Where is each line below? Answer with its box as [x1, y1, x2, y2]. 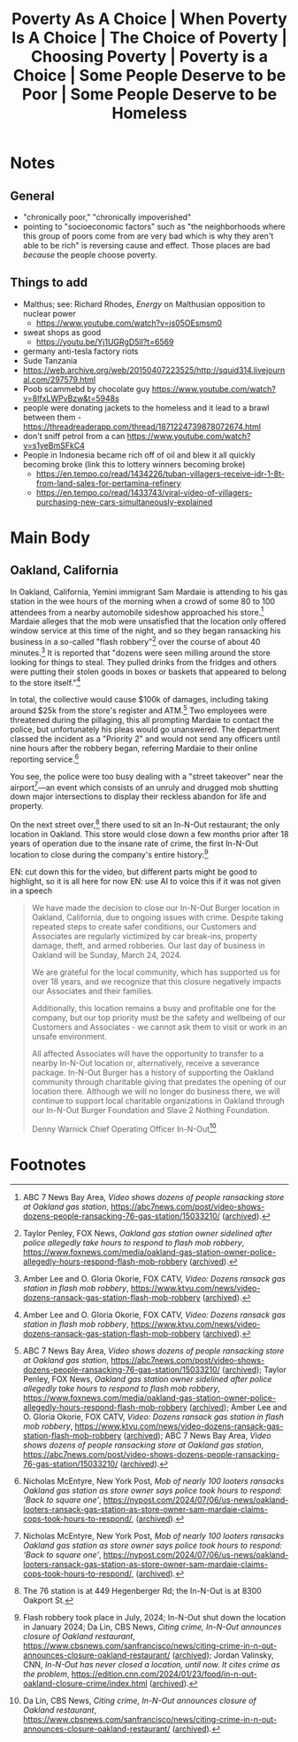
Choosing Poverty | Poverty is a [30, 47, 269, 67]
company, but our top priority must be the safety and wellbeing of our [31, 1012, 287, 1023]
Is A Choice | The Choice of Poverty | [11, 27, 288, 48]
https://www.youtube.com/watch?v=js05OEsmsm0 [35, 318, 223, 328]
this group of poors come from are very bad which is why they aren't [22, 231, 274, 241]
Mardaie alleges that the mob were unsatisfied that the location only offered [10, 616, 287, 627]
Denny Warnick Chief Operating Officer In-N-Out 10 [31, 1122, 217, 1134]
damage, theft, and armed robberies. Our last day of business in [31, 940, 265, 951]
